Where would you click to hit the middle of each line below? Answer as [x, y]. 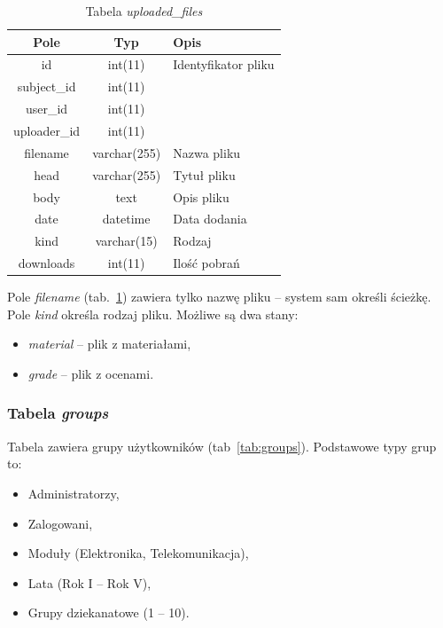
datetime [126, 219]
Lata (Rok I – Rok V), [89, 582]
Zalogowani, [60, 523]
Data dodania [210, 219]
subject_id [47, 86]
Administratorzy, [74, 493]
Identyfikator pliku [224, 64]
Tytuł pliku [204, 174]
